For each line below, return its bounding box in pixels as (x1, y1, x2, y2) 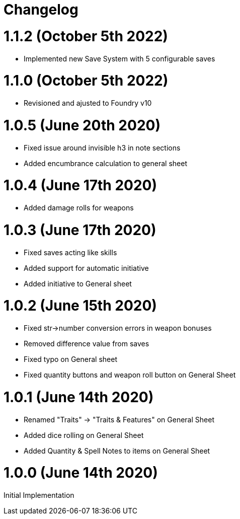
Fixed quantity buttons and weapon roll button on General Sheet (24, 370, 236, 379)
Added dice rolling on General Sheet (24, 430, 144, 439)
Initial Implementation (4, 491, 74, 499)
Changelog (4, 1, 78, 18)
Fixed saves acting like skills (24, 248, 117, 257)
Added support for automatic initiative (24, 263, 149, 272)
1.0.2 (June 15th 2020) (4, 297, 157, 315)
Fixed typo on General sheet (24, 355, 117, 363)
